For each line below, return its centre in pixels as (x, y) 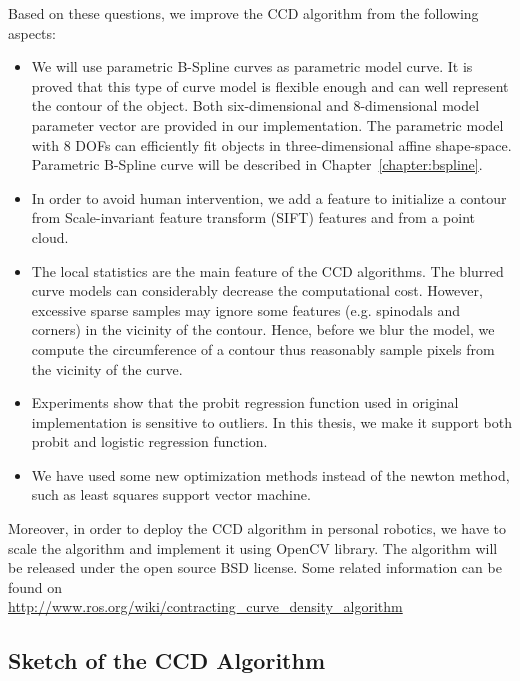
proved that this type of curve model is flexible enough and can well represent (270, 85)
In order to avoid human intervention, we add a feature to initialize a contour (269, 197)
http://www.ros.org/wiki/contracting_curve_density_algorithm (205, 606)
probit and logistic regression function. (149, 441)
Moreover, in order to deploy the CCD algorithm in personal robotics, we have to (257, 528)
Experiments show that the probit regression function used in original (245, 402)
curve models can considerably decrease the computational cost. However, (257, 290)
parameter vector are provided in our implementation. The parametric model (267, 124)
